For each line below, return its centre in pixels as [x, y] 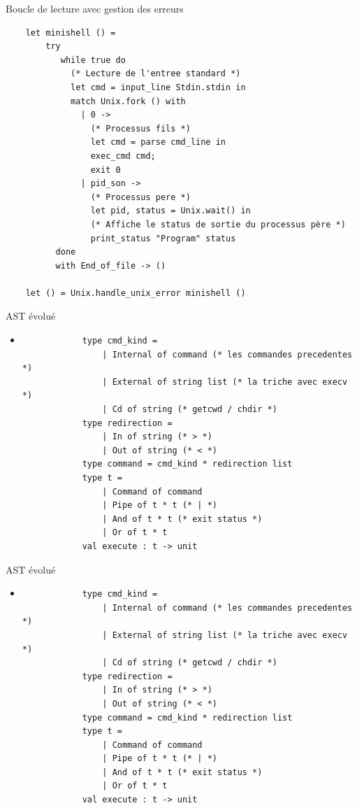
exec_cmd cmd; [123, 156]
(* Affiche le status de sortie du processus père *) [218, 224]
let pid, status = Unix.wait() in [170, 211]
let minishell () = [71, 33]
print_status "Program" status [163, 238]
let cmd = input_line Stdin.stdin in [158, 87]
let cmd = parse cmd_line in [158, 142]
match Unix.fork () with [128, 101]
